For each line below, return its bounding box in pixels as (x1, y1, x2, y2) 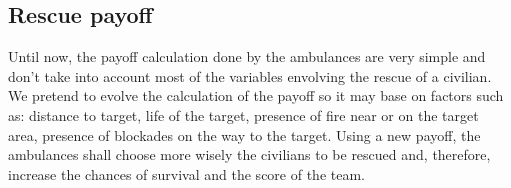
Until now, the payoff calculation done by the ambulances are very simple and (8, 46, 486, 67)
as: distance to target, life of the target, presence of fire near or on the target (8, 104, 479, 125)
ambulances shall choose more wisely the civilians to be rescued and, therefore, (8, 144, 491, 165)
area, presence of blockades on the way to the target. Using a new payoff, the (8, 124, 481, 145)
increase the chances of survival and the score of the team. (8, 163, 365, 184)
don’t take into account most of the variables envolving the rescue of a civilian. (8, 65, 492, 86)
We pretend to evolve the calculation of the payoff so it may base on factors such (8, 85, 504, 106)
